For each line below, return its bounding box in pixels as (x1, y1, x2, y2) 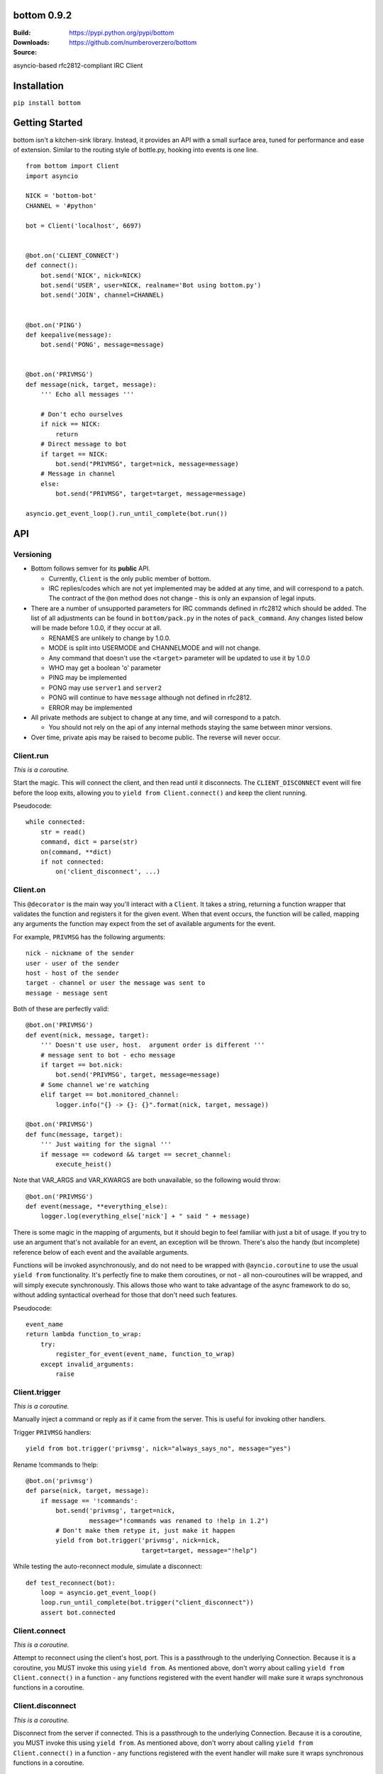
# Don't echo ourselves (40, 410, 123, 419)
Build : (13, 28, 31, 37)
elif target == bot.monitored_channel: (40, 1091, 179, 1099)
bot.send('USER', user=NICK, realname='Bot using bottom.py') (40, 281, 262, 289)
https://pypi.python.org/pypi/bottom (69, 28, 174, 37)
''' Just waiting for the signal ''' (40, 1140, 172, 1149)
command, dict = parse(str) (40, 838, 138, 846)
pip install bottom (13, 99, 81, 106)
